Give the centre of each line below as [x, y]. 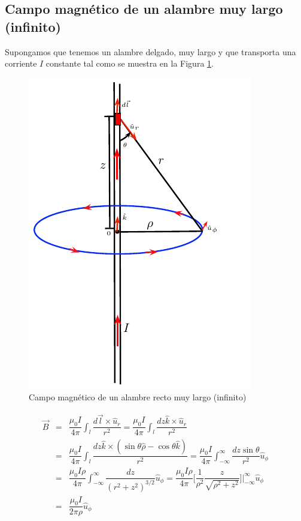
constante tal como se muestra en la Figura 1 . [130, 63]
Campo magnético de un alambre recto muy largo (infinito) [138, 397]
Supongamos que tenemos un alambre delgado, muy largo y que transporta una [150, 51]
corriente [21, 63]
